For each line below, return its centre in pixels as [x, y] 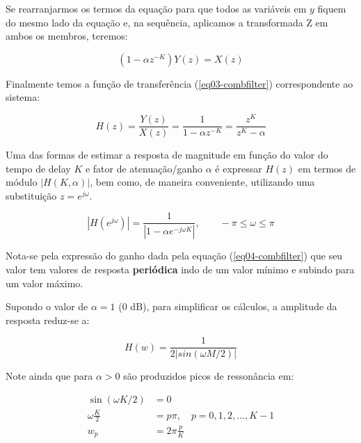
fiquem [332, 8]
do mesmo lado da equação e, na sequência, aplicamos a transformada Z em [167, 22]
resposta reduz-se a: [48, 320]
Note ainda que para [49, 376]
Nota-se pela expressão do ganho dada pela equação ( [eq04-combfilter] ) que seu [174, 256]
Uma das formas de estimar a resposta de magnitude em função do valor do [167, 155]
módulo [22, 182]
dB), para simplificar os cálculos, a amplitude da [234, 306]
